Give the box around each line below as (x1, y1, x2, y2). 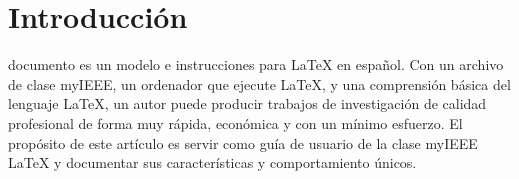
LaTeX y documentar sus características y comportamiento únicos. (8, 152, 417, 173)
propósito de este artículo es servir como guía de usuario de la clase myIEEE (8, 132, 478, 153)
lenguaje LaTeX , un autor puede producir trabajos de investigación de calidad (8, 93, 487, 114)
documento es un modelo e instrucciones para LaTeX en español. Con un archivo (8, 54, 504, 75)
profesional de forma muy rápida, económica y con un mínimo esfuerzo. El (8, 112, 463, 133)
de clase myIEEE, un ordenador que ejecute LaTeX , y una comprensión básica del (8, 73, 511, 94)
